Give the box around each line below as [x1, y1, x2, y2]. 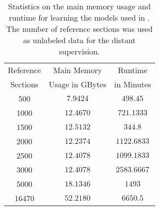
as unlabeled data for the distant [23, 34, 136, 46]
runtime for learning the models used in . [9, 12, 150, 23]
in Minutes [114, 79, 151, 90]
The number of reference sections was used [6, 23, 153, 34]
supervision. [59, 46, 100, 57]
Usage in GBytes [49, 79, 106, 90]
